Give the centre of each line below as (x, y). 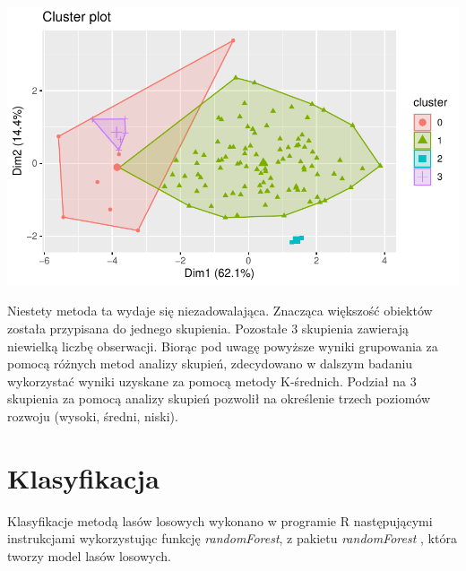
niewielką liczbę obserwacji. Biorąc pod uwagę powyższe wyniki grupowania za (223, 346)
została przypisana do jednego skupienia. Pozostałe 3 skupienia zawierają (208, 328)
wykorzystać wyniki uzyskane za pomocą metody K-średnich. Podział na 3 (212, 381)
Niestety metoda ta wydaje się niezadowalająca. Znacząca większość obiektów (220, 311)
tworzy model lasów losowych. (89, 555)
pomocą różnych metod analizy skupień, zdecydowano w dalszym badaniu (210, 363)
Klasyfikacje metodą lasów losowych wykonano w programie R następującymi (220, 520)
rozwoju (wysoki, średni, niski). (93, 415)
